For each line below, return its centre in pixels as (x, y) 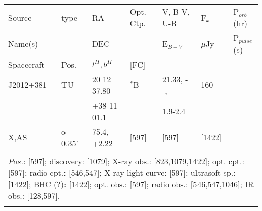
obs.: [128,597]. (34, 195)
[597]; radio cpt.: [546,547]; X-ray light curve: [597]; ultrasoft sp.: (122, 172)
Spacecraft (26, 64)
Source (20, 17)
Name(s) (23, 43)
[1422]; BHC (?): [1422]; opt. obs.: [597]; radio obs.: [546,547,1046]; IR (131, 184)
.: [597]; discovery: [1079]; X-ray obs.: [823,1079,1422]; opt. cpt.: (133, 161)
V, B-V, (176, 11)
